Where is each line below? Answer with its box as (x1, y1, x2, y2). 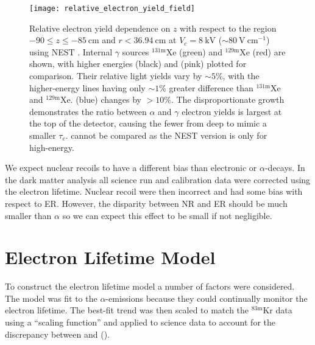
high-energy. (29, 141, 74, 153)
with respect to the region (180, 21, 277, 34)
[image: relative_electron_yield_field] (29, 4, 196, 13)
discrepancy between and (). (5, 327, 110, 340)
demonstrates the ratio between (29, 105, 147, 117)
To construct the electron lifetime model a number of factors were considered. (5, 280, 295, 293)
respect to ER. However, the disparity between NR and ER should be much (5, 197, 288, 209)
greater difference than (169, 81, 253, 94)
